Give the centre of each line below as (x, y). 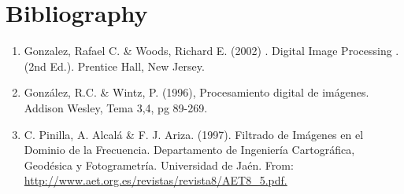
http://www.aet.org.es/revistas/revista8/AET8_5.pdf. (156, 180)
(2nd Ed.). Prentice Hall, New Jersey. (114, 66)
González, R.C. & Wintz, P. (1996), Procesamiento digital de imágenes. (196, 92)
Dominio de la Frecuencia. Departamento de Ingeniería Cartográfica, (189, 150)
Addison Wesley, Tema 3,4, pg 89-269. (116, 107)
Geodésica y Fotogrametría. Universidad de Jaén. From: (159, 165)
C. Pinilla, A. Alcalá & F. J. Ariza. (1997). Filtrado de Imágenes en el (194, 134)
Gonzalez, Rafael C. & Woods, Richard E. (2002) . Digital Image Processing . (211, 51)
